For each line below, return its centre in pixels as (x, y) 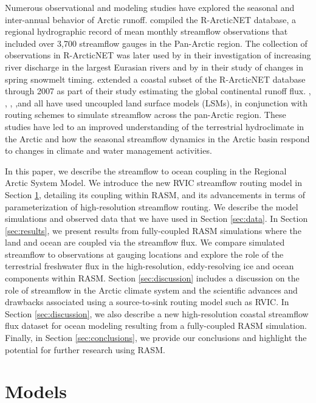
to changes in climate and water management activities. (108, 150)
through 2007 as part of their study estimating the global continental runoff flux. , (158, 91)
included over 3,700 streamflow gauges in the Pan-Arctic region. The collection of (156, 43)
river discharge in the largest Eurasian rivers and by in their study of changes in (154, 67)
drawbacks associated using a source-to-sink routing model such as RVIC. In (147, 302)
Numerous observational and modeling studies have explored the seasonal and (150, 7)
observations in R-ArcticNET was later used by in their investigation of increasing (158, 55)
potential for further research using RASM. (85, 349)
